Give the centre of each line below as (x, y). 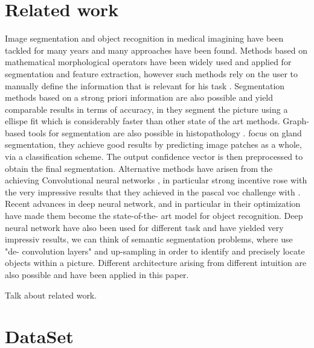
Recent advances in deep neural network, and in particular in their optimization (153, 204)
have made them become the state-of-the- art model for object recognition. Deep (154, 216)
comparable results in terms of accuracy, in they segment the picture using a (146, 109)
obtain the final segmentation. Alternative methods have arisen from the (139, 168)
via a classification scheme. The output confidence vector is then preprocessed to (154, 157)
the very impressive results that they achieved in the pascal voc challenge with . (153, 191)
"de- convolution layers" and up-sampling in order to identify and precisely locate (155, 251)
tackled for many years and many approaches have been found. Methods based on (156, 50)
